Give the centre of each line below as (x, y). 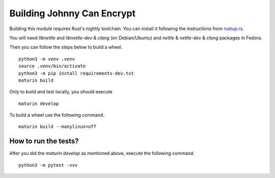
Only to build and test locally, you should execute (61, 92)
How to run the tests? (44, 141)
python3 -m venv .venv (47, 59)
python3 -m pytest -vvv (48, 165)
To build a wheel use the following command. (57, 115)
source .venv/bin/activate (52, 66)
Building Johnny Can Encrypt (73, 13)
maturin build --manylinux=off (58, 127)
